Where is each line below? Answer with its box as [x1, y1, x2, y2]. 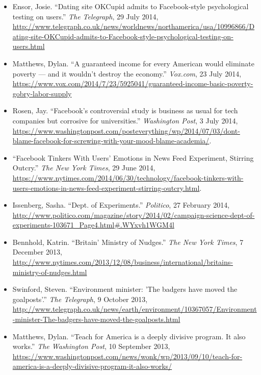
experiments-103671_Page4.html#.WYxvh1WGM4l [12, 219, 174, 230]
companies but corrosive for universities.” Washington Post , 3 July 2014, [12, 115, 238, 126]
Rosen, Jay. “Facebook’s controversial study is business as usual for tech [12, 105, 238, 116]
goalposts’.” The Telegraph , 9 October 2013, [12, 293, 148, 304]
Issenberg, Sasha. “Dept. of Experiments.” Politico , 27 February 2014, [12, 199, 230, 210]
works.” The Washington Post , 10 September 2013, [12, 341, 170, 352]
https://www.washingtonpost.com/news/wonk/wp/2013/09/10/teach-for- [12, 351, 243, 361]
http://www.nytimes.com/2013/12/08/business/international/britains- [12, 257, 233, 267]
